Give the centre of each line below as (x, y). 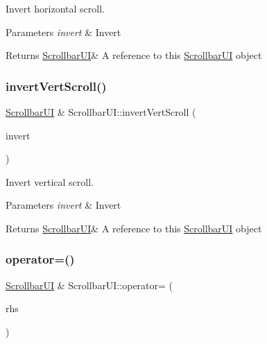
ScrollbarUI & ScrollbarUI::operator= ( (89, 285)
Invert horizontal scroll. (55, 8)
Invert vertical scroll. (50, 181)
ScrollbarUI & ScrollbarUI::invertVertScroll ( (101, 112)
